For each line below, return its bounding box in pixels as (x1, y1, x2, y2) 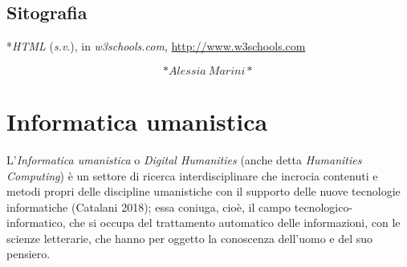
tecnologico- (294, 198, 353, 215)
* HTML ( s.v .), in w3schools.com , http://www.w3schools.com (6, 38, 306, 55)
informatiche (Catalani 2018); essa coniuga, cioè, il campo (6, 198, 291, 215)
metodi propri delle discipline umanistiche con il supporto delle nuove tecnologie (6, 183, 401, 200)
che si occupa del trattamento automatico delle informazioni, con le (69, 214, 401, 231)
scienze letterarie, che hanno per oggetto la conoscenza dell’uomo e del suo (6, 229, 373, 246)
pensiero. (6, 245, 51, 262)
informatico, (6, 214, 66, 231)
